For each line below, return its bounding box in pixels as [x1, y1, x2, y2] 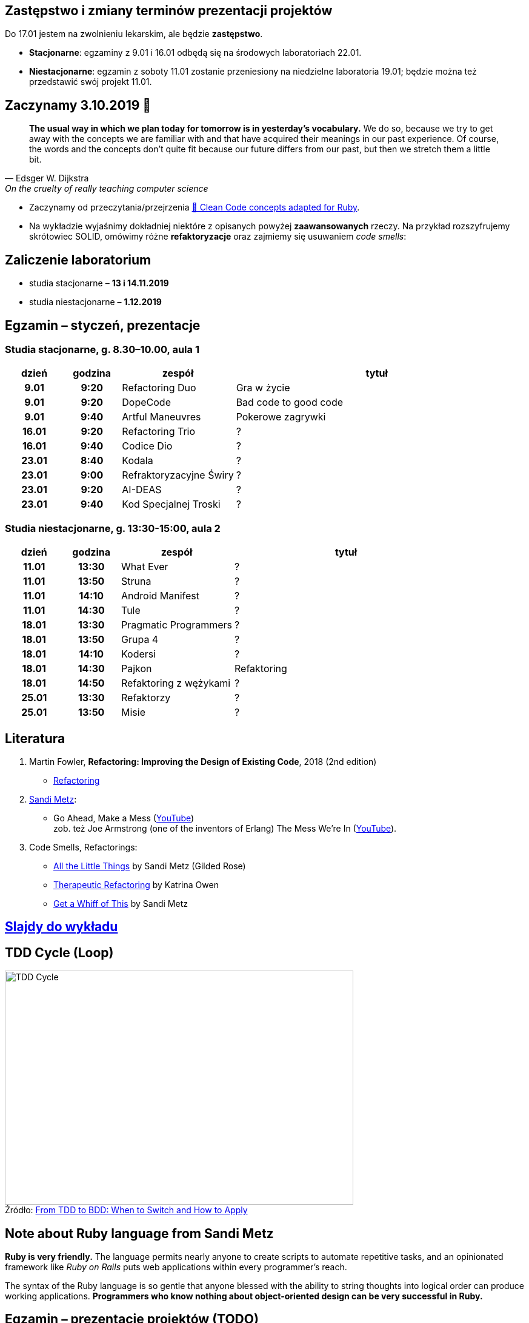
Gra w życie [236, 382, 290, 394]
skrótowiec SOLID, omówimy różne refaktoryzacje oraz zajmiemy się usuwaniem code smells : [29, 231, 407, 242]
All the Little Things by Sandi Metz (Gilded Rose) [53, 860, 246, 871]
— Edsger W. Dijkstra [5, 173, 89, 184]
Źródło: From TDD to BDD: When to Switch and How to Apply [5, 1205, 248, 1216]
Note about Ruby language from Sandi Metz [5, 1225, 274, 1241]
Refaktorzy [121, 692, 171, 704]
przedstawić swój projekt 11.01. [29, 76, 152, 87]
